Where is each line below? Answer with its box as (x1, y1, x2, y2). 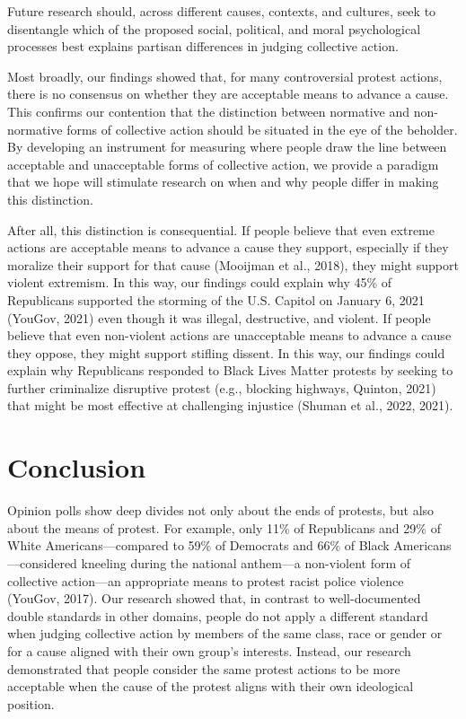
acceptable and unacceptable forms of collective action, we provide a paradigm (7, 154, 439, 173)
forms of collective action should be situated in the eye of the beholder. (66, 119, 458, 138)
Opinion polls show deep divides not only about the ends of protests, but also (7, 501, 435, 520)
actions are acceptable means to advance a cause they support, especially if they (7, 238, 449, 257)
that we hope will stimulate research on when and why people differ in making (7, 172, 439, 191)
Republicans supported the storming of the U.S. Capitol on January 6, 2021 (7, 290, 425, 309)
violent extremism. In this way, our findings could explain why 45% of (7, 273, 392, 292)
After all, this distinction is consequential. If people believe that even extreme (7, 220, 435, 239)
